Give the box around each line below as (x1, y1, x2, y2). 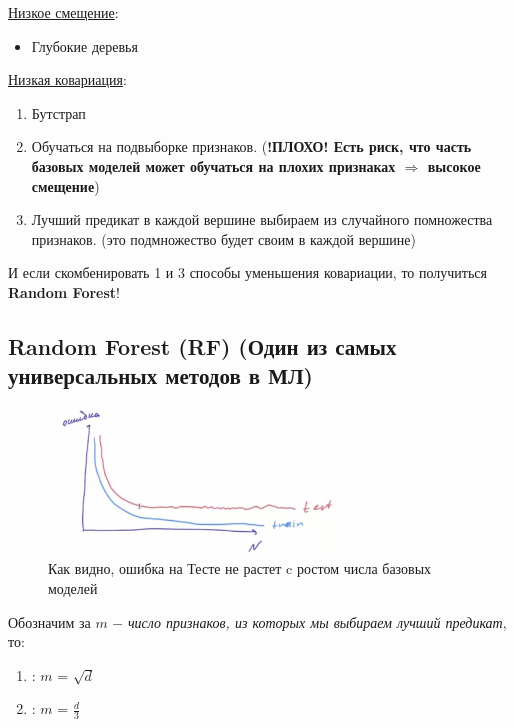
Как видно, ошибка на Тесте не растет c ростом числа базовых (48, 558, 432, 579)
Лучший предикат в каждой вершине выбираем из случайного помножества (31, 209, 493, 230)
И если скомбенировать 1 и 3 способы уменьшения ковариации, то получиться (8, 262, 487, 283)
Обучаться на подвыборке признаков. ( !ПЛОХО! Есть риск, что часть (31, 136, 472, 157)
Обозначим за (8, 611, 91, 632)
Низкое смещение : (8, 2, 119, 22)
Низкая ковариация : (8, 69, 127, 90)
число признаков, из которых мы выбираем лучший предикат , (127, 611, 507, 632)
